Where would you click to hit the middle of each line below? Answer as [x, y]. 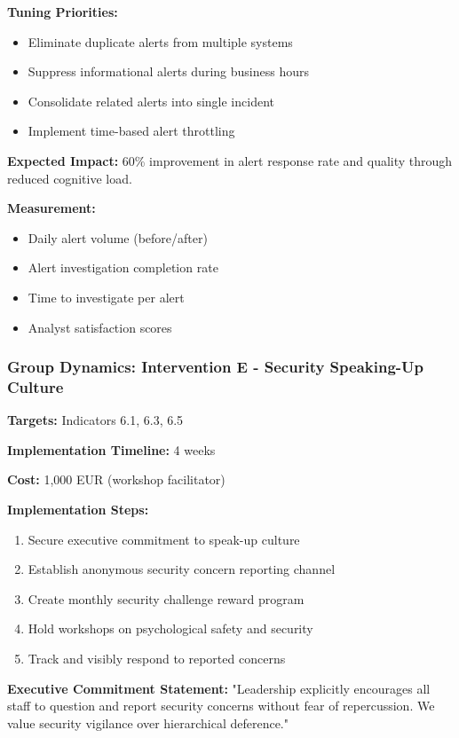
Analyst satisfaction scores [100, 327]
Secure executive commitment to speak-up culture [164, 539]
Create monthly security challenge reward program [166, 598]
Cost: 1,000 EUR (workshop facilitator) [116, 479]
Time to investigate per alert [106, 297]
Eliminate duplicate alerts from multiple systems [160, 41]
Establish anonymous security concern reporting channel [182, 569]
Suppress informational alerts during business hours [168, 71]
